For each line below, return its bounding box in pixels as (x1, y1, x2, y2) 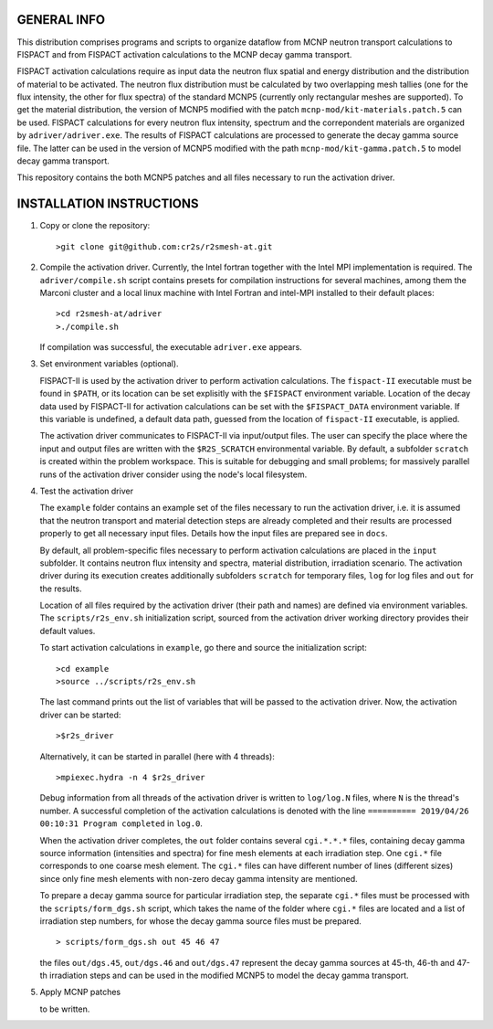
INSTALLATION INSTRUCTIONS (16, 196, 200, 212)
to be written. (39, 1003, 90, 1014)
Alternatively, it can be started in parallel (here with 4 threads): (39, 750, 276, 762)
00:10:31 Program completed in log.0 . (39, 818, 203, 829)
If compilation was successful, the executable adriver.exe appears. (39, 342, 303, 353)
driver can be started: (39, 709, 121, 720)
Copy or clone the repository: (39, 220, 151, 231)
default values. (39, 625, 96, 636)
